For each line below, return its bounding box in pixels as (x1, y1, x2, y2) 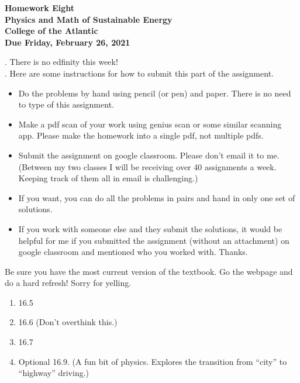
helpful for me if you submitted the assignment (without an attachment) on (18, 234, 289, 246)
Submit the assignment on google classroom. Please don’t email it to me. (18, 149, 280, 161)
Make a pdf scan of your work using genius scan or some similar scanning (18, 118, 282, 130)
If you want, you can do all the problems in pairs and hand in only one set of (18, 191, 295, 203)
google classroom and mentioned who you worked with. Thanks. (18, 246, 248, 258)
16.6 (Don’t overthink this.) (18, 316, 118, 328)
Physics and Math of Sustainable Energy (5, 13, 173, 25)
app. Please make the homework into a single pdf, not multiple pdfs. (18, 129, 264, 142)
